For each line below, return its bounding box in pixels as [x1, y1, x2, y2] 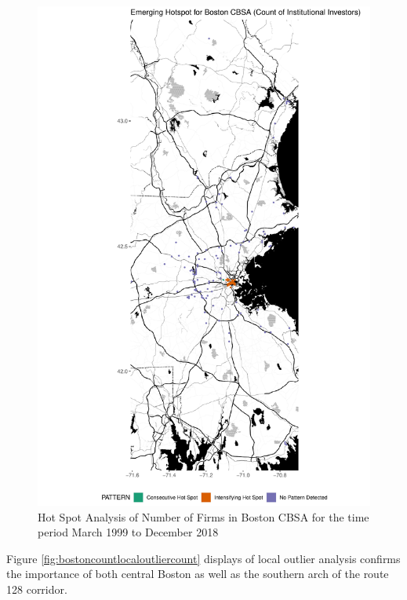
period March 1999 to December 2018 [38, 524, 219, 540]
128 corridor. [6, 580, 67, 597]
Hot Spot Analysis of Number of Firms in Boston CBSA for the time [38, 508, 369, 525]
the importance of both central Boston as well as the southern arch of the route [6, 565, 389, 582]
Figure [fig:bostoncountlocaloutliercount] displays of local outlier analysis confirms [6, 550, 401, 566]
